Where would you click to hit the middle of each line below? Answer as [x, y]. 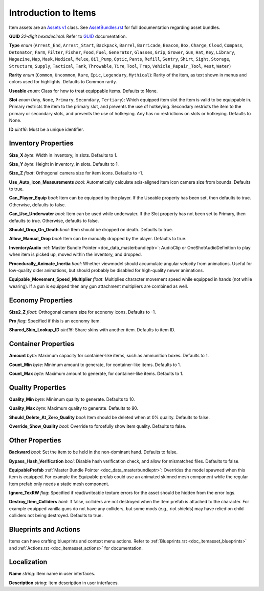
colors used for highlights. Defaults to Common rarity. [63, 82]
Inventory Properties [41, 143]
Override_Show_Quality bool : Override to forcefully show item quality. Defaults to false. [98, 426]
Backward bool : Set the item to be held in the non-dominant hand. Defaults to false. [93, 452]
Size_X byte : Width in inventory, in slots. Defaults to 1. [63, 155]
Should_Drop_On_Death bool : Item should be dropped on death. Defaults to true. [91, 230]
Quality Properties [37, 387]
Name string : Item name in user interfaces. [52, 574]
